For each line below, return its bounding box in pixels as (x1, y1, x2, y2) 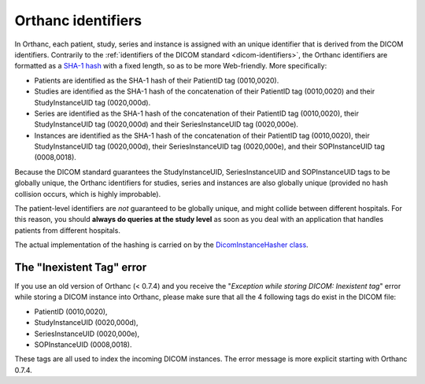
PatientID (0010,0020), (34, 307, 108, 316)
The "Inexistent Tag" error (14, 260, 147, 274)
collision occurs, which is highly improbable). (14, 189, 161, 198)
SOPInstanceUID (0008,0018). (34, 340, 132, 349)
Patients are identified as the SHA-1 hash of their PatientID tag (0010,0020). (34, 76, 279, 85)
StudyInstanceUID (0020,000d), (34, 318, 139, 327)
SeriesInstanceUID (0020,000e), (34, 329, 140, 338)
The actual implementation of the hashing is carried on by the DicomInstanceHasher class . (14, 240, 309, 249)
